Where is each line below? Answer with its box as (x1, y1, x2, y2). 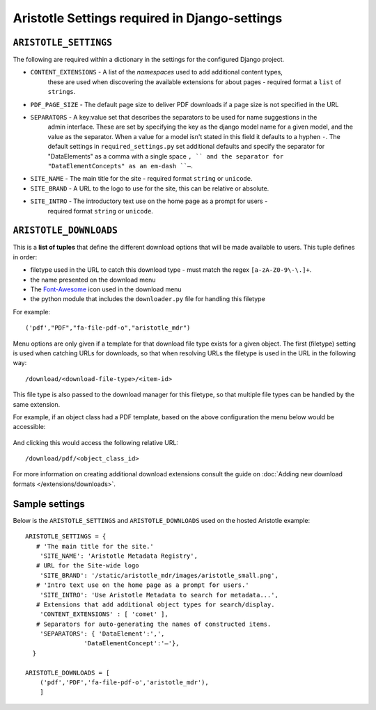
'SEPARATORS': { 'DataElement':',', (39, 630, 165, 638)
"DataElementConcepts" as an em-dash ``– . (47, 161, 193, 170)
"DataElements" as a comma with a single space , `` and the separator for (47, 152, 284, 160)
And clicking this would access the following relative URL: (13, 438, 179, 446)
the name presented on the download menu (30, 275, 156, 284)
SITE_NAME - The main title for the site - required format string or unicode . (30, 175, 253, 183)
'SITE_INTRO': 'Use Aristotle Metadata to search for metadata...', (39, 591, 279, 599)
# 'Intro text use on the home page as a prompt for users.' (36, 581, 250, 589)
